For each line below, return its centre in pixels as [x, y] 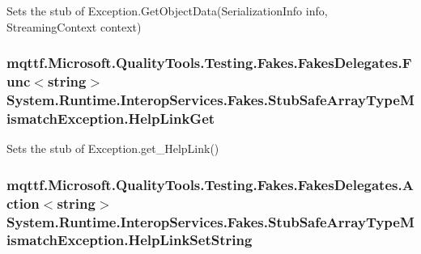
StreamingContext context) [74, 26]
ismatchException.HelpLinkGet [111, 118]
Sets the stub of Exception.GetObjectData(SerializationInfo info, [167, 11]
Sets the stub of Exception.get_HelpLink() [113, 148]
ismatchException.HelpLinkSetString [130, 240]
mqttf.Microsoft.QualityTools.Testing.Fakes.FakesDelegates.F [209, 63]
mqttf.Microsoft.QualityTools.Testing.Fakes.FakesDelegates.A [210, 184]
